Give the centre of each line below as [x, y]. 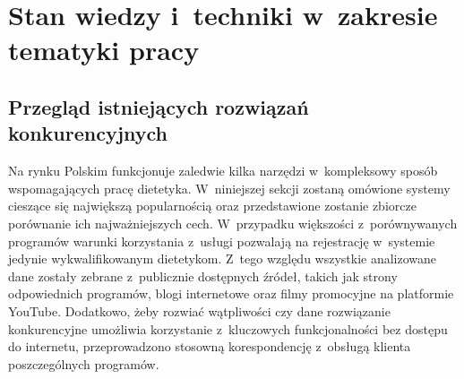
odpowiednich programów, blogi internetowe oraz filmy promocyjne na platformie [231, 293]
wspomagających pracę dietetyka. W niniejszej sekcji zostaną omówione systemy [229, 188]
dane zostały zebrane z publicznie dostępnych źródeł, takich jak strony [203, 276]
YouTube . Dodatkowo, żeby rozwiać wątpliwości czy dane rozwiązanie [199, 310]
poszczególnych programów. [84, 363]
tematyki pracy [104, 50]
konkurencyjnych [88, 133]
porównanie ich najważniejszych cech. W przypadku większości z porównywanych [233, 223]
